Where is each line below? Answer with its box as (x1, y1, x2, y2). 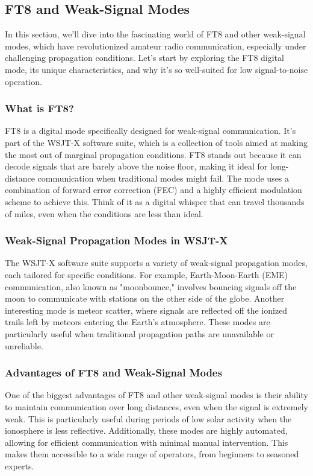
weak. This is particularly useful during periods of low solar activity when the (5, 412, 292, 425)
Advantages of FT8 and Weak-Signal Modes (5, 365, 222, 380)
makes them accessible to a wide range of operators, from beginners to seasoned (5, 448, 299, 460)
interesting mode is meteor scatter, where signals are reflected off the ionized (5, 303, 288, 316)
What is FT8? (5, 101, 74, 116)
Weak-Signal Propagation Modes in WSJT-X (5, 233, 228, 248)
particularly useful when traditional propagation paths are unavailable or (5, 327, 274, 340)
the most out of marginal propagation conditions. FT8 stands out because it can (5, 148, 302, 160)
